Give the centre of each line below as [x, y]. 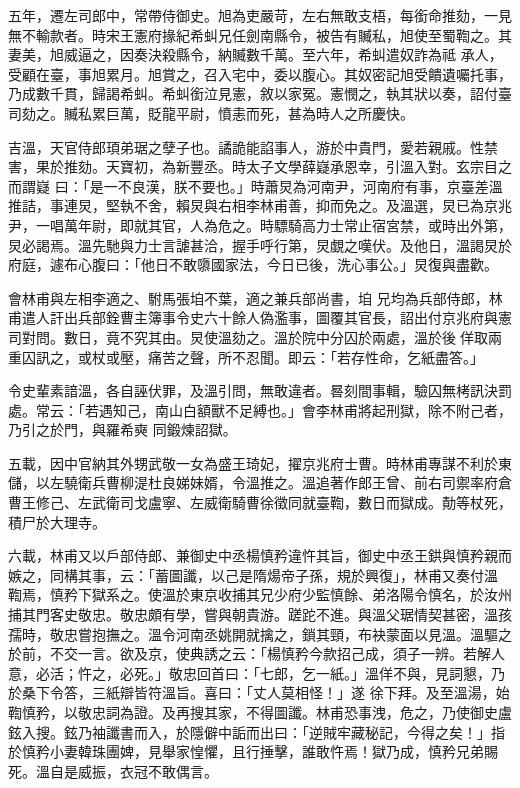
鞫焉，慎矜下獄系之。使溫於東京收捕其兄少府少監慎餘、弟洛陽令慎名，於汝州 [260, 594]
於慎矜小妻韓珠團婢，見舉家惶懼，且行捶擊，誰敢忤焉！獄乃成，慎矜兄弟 [246, 751]
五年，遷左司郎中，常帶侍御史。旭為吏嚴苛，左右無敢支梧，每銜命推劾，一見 [260, 15]
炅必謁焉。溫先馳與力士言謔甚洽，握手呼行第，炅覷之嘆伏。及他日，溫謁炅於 [260, 244]
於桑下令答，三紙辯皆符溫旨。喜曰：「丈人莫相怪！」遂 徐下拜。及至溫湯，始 [259, 692]
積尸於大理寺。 [57, 521]
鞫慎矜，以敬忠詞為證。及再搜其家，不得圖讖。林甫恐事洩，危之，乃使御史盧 [260, 712]
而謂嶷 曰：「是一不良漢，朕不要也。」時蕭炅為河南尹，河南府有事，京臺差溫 [255, 185]
